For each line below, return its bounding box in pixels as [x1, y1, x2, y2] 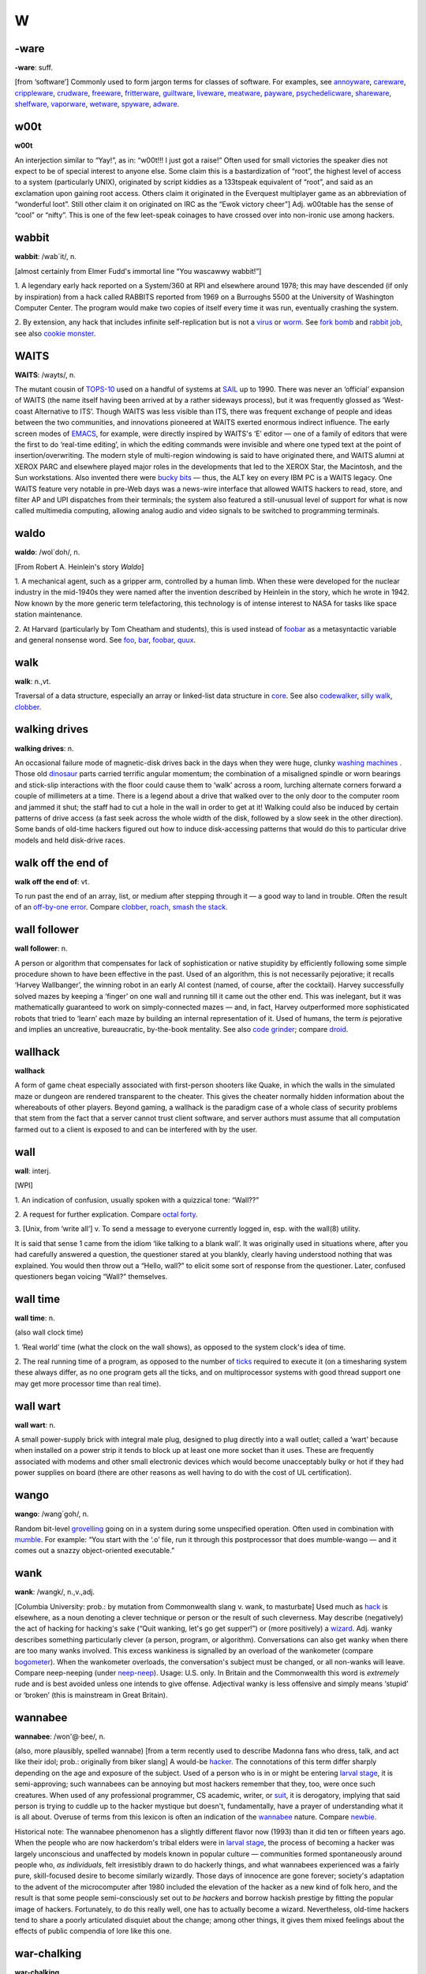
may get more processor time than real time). [14, 1379, 162, 1388]
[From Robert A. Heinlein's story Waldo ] [14, 561, 144, 572]
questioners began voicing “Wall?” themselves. [14, 1271, 168, 1281]
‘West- [382, 396, 404, 405]
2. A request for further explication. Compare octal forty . [14, 1209, 198, 1219]
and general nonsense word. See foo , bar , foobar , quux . [14, 635, 196, 644]
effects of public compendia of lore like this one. [14, 1927, 172, 1936]
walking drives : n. [14, 743, 74, 753]
